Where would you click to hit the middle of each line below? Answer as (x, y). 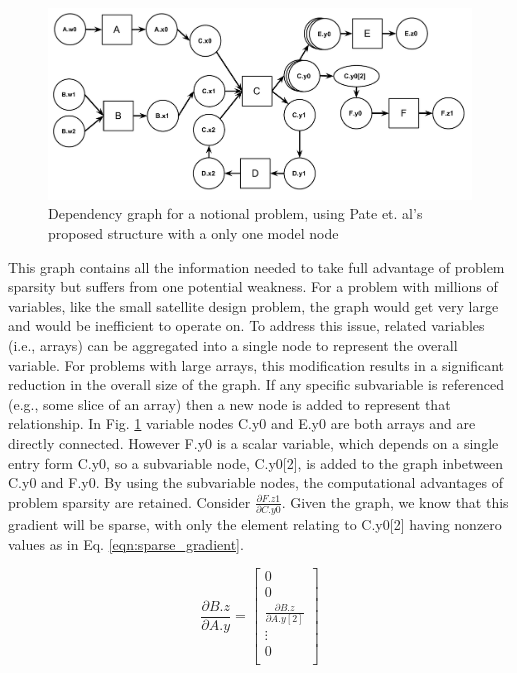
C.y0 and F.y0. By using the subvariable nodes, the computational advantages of (256, 482)
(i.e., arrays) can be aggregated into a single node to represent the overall (233, 345)
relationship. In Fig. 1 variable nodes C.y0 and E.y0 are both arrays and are (242, 423)
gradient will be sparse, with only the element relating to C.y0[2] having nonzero (255, 524)
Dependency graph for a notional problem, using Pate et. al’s (235, 213)
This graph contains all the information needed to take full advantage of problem (256, 266)
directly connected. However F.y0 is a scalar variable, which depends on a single (253, 443)
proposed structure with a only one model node (193, 233)
